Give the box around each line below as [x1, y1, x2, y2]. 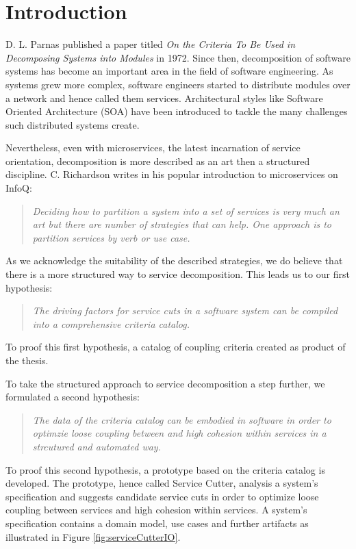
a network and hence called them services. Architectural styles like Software [5, 90, 323, 105]
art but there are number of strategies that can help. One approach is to [32, 217, 331, 231]
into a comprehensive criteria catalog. [32, 316, 190, 331]
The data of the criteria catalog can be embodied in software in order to [32, 412, 331, 426]
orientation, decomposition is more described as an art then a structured [5, 153, 310, 168]
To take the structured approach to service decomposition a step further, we [5, 376, 325, 390]
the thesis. [5, 353, 49, 367]
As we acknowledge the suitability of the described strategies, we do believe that [5, 253, 343, 268]
